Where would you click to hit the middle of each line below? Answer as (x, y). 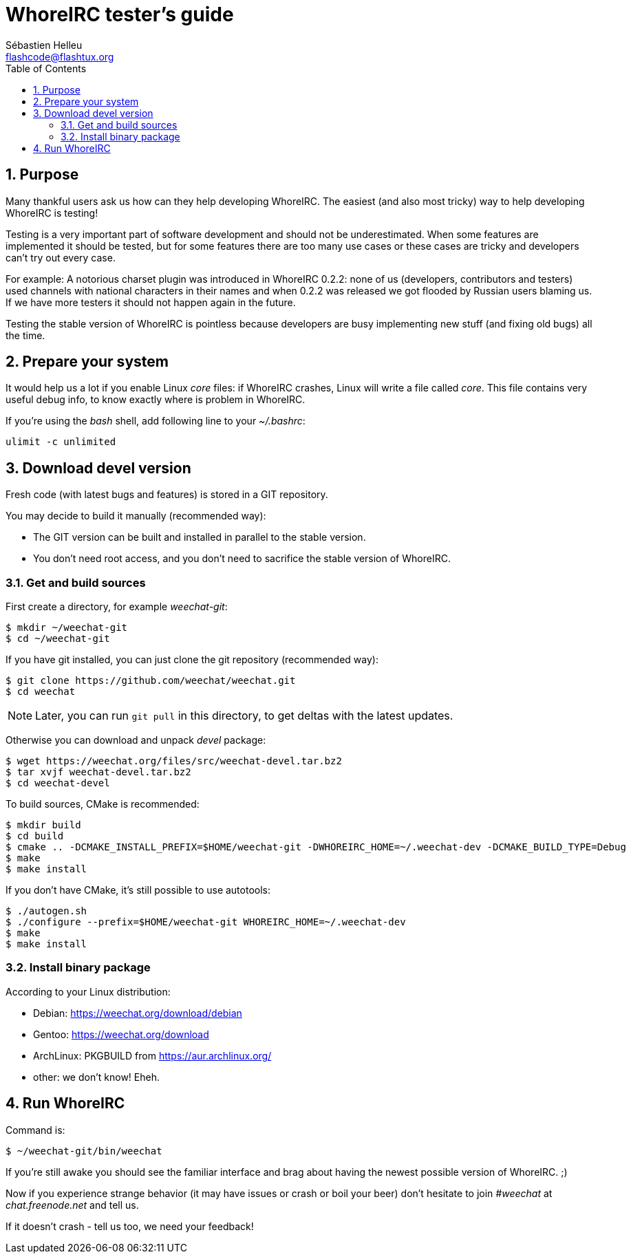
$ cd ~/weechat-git (58, 639)
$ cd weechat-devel (58, 783)
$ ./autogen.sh (46, 911)
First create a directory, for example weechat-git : (117, 607)
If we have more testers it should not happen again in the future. (151, 302)
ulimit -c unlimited (61, 442)
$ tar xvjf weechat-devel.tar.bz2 (98, 772)
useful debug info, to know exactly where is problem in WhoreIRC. (156, 400)
